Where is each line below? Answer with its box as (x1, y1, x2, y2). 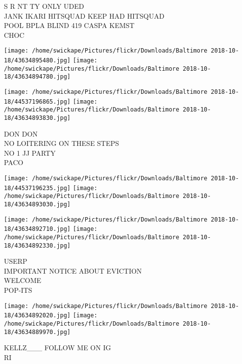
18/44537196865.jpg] (4, 98, 71, 105)
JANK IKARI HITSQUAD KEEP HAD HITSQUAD (4, 10, 165, 21)
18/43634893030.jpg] (4, 200, 71, 208)
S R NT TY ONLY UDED (4, 1, 84, 11)
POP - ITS (4, 285, 32, 295)
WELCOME (4, 275, 42, 285)
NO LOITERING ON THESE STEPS (4, 138, 119, 148)
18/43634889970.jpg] (4, 328, 71, 336)
